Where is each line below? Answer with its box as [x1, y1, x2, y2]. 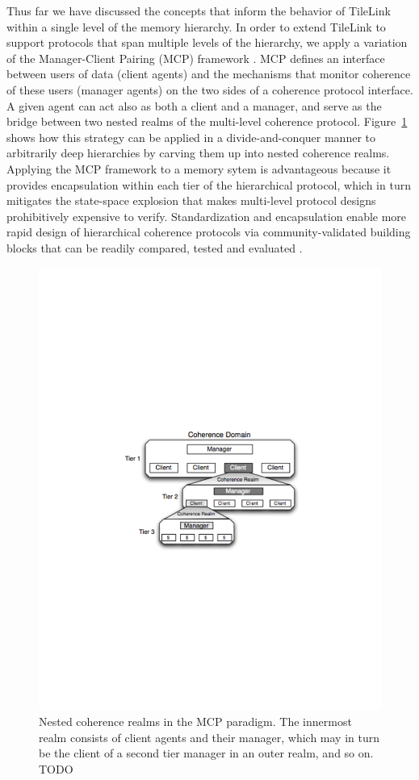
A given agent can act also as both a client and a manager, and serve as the [6, 97, 382, 114]
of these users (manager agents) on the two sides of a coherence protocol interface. [6, 81, 413, 98]
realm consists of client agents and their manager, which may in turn [39, 728, 380, 745]
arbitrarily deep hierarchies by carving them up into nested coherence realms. [6, 144, 390, 161]
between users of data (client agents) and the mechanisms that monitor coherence [6, 65, 411, 82]
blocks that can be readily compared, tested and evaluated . [6, 239, 303, 256]
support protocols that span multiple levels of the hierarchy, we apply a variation [6, 34, 408, 51]
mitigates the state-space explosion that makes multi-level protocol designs [6, 192, 376, 209]
